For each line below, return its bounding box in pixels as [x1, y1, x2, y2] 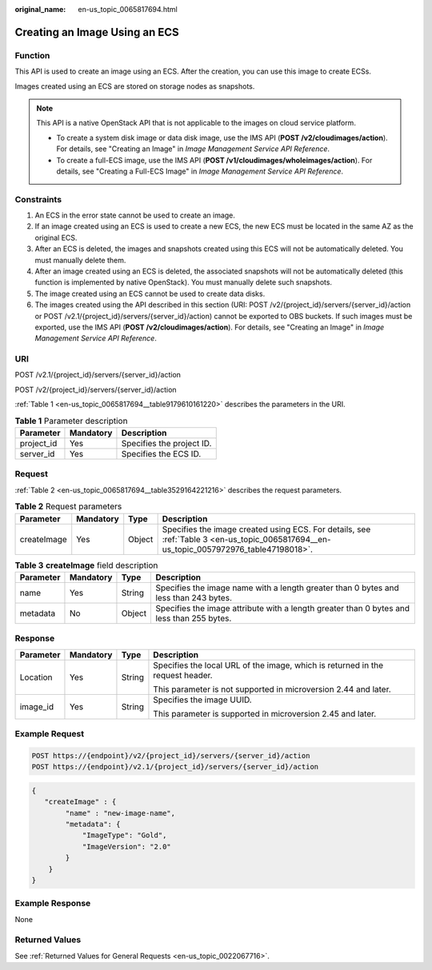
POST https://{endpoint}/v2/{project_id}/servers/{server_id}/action [31, 751, 310, 760]
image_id [19, 701, 54, 712]
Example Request [14, 728, 84, 740]
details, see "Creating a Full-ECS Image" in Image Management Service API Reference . [56, 166, 344, 176]
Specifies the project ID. [121, 438, 212, 449]
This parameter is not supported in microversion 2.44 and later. [153, 684, 391, 695]
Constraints [14, 194, 62, 205]
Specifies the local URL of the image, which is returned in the [153, 660, 384, 671]
